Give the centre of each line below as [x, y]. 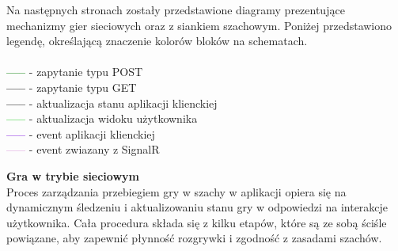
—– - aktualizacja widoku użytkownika [102, 118]
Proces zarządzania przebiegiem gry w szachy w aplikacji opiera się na [176, 191]
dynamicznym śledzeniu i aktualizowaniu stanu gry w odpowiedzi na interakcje [197, 207]
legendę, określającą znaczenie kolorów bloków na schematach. [157, 41]
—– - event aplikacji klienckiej [81, 133]
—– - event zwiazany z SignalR [83, 149]
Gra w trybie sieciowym [73, 175]
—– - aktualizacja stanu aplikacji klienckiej [112, 103]
